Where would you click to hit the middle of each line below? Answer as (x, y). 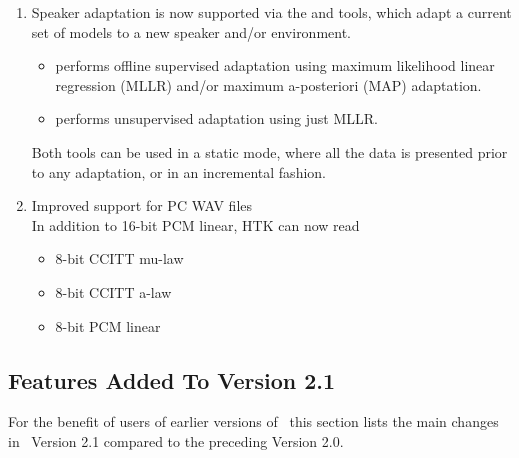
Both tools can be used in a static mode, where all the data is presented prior (269, 151)
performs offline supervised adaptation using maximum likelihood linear (275, 65)
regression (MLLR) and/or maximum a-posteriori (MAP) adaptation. (268, 84)
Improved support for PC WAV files (142, 205)
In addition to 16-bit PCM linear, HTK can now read (195, 224)
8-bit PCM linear (108, 325)
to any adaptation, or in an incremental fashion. (178, 171)
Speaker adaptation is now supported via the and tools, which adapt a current (271, 12)
